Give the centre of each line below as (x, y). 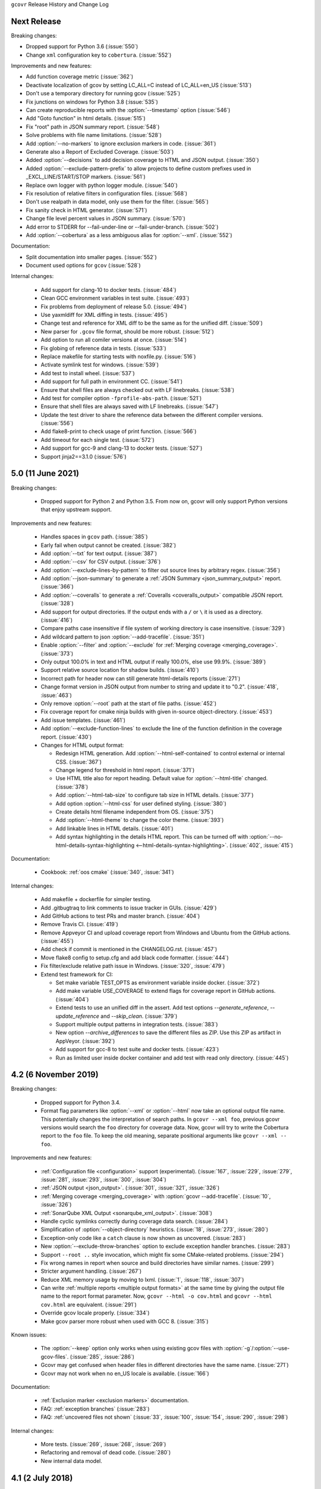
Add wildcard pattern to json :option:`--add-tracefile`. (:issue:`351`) (123, 637)
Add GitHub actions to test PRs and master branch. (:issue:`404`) (120, 916)
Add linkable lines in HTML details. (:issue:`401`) (114, 828)
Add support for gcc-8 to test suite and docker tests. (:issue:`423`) (137, 1049)
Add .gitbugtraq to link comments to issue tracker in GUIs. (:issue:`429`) (129, 908)
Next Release (36, 21)
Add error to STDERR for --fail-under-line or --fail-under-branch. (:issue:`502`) (122, 227)
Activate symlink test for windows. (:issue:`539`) (100, 365)
